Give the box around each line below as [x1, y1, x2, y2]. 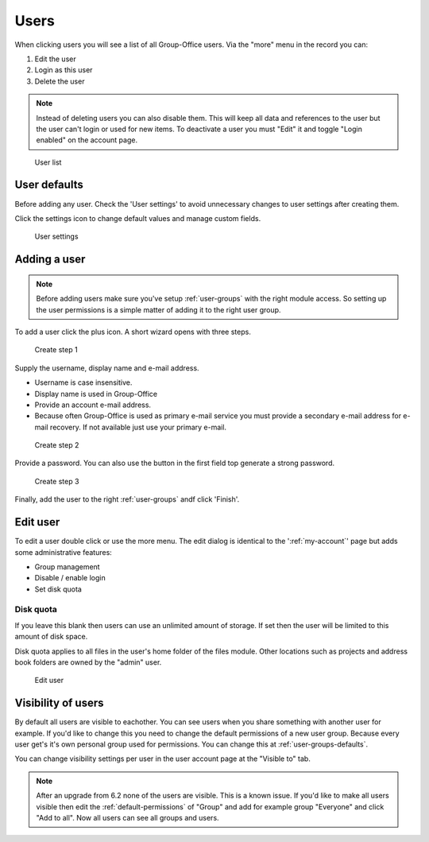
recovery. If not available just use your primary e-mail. [49, 422, 226, 432]
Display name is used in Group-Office [34, 389, 158, 398]
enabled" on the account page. [36, 135, 138, 145]
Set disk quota [34, 584, 83, 594]
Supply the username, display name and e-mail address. [14, 363, 199, 373]
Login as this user [34, 65, 93, 75]
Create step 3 [34, 476, 79, 486]
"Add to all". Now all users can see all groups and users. [36, 813, 219, 823]
